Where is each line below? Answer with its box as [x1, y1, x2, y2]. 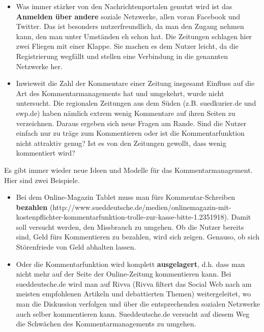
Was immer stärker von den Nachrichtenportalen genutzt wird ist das [16, 1, 232, 11]
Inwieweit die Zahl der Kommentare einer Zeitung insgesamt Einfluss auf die [16, 78, 255, 88]
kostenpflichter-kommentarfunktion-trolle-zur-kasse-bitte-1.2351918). [16, 212, 229, 222]
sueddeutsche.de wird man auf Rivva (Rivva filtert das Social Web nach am [16, 278, 252, 289]
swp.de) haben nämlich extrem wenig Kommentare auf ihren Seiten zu [16, 107, 236, 118]
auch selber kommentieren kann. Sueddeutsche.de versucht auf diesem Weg [16, 308, 250, 319]
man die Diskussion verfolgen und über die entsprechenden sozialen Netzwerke [16, 298, 260, 309]
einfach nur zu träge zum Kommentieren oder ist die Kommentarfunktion [16, 128, 245, 138]
